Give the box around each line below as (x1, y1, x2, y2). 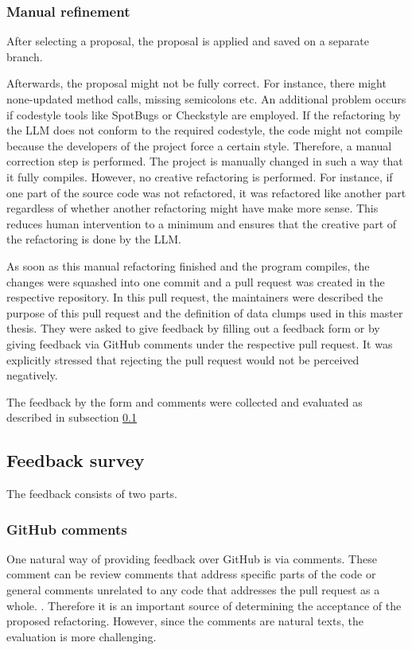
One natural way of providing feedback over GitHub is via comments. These (6, 550, 377, 566)
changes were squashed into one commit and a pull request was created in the (6, 273, 385, 290)
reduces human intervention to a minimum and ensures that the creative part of (6, 215, 397, 232)
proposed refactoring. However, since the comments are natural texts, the (6, 613, 363, 629)
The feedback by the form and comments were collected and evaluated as (6, 393, 363, 410)
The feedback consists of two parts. (6, 485, 177, 502)
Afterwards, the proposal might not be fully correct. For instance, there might (6, 75, 387, 91)
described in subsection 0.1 (6, 409, 138, 426)
